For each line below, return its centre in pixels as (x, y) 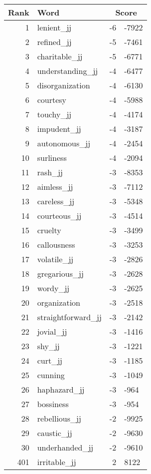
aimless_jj (55, 187)
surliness (52, 158)
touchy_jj (54, 114)
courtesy (52, 100)
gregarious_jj (60, 273)
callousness (56, 244)
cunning (51, 375)
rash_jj (50, 172)
